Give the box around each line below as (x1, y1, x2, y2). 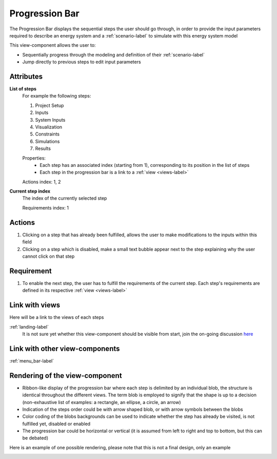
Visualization (35, 124, 63, 130)
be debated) (22, 435, 49, 441)
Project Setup (35, 102, 64, 108)
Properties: (22, 155, 46, 161)
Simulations (35, 138, 60, 144)
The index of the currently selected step (22, 195, 107, 201)
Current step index (9, 188, 51, 195)
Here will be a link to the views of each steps (9, 314, 104, 320)
